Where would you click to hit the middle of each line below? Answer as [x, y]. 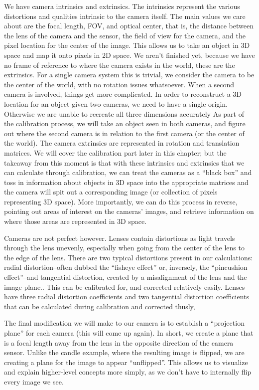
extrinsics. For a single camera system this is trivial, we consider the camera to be [129, 75]
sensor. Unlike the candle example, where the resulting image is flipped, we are [124, 352]
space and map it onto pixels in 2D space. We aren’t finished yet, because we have [129, 55]
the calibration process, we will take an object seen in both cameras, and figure [125, 123]
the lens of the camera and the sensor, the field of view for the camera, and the [125, 35]
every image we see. [34, 381]
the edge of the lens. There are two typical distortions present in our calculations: [129, 257]
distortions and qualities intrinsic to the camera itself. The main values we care [125, 16]
